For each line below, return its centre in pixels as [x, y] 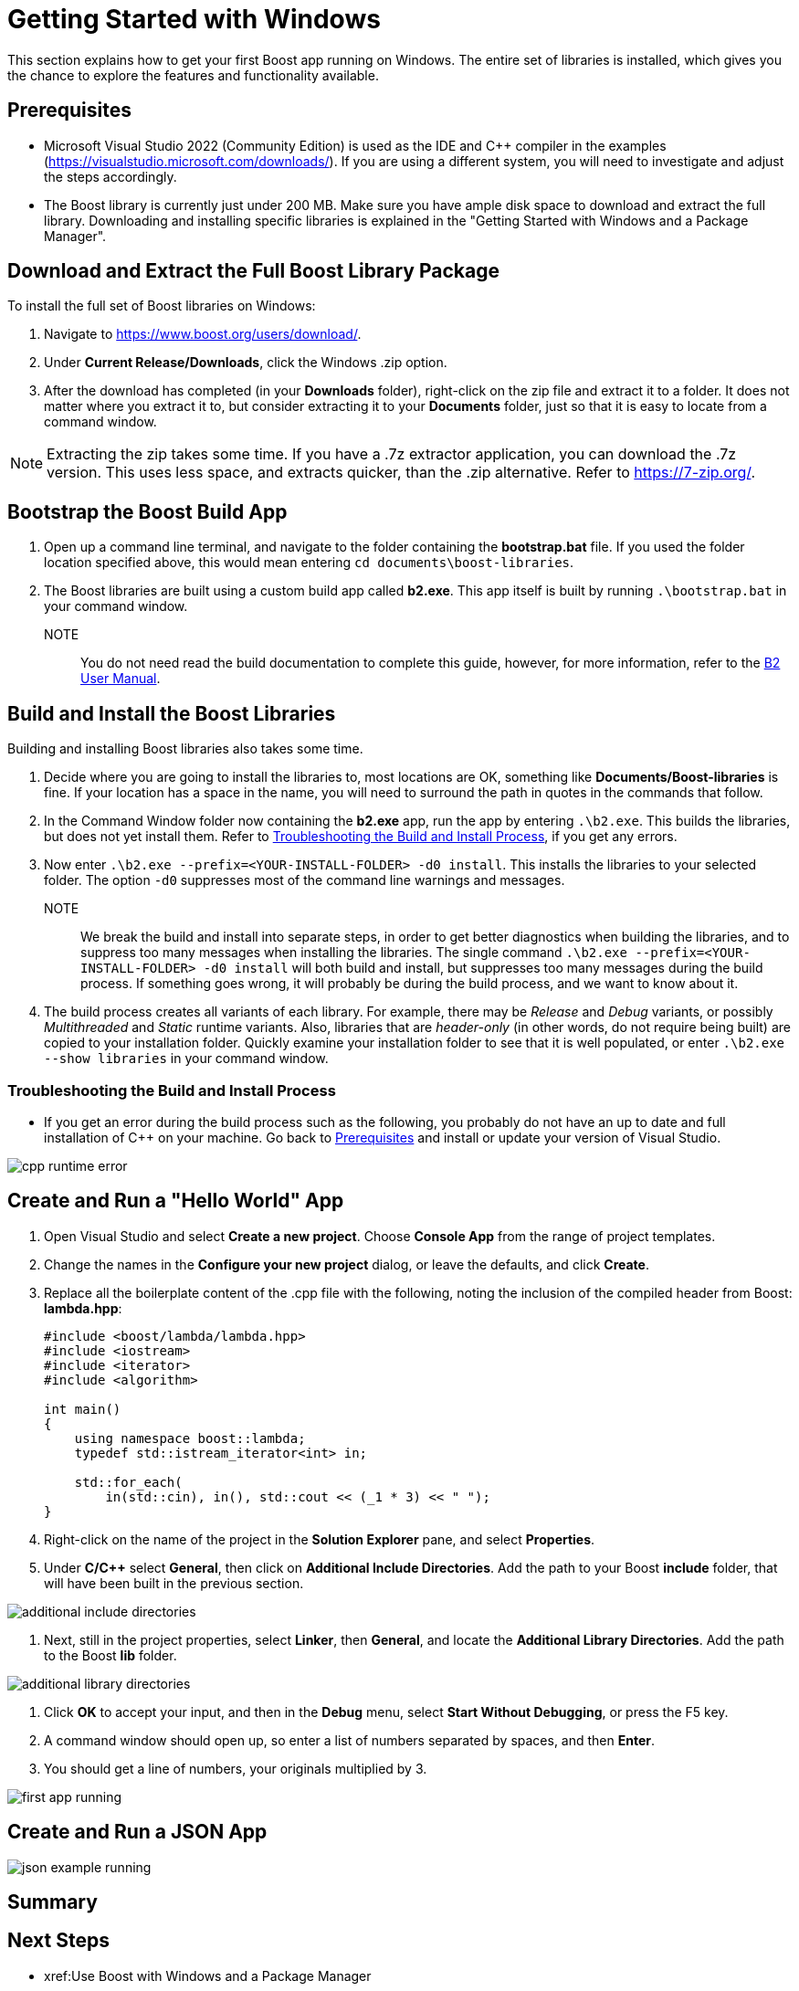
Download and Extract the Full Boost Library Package [253, 271]
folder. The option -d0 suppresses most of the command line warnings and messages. [305, 880]
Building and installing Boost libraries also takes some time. [185, 749]
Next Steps [58, 1941]
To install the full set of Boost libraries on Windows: [162, 306]
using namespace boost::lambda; [190, 1438]
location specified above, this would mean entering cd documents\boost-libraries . [309, 563]
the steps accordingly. [110, 176]
